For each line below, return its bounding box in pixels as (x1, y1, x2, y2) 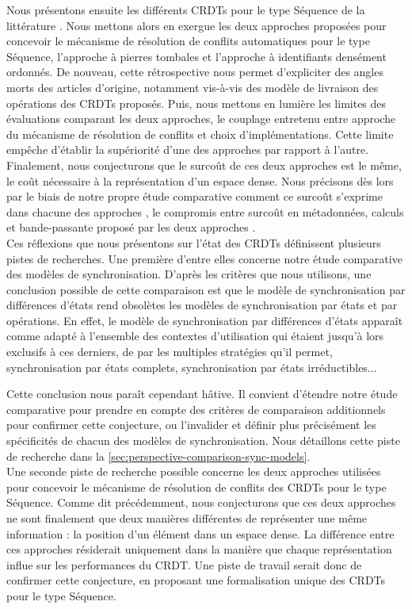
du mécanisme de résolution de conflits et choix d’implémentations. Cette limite (6, 125, 394, 142)
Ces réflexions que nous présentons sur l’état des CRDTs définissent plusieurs (6, 234, 381, 251)
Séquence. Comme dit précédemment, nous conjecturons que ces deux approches (6, 494, 396, 511)
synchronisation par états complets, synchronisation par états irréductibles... (6, 358, 377, 375)
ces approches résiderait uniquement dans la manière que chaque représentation (6, 541, 392, 557)
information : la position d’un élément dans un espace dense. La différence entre (6, 525, 395, 542)
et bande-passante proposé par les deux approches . (6, 219, 256, 236)
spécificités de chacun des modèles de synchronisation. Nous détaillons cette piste (6, 432, 400, 449)
